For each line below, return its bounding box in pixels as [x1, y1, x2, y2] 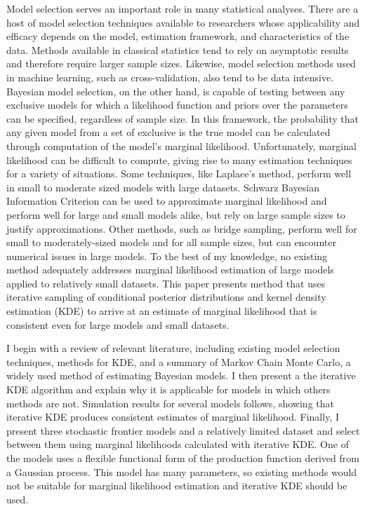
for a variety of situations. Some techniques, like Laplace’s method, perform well [6, 166, 352, 181]
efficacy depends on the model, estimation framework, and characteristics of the [6, 29, 350, 43]
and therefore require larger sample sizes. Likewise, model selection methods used [6, 56, 356, 71]
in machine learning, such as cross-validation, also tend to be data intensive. [6, 69, 334, 84]
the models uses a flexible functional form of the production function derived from [6, 451, 359, 465]
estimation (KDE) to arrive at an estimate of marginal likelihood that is [6, 304, 317, 318]
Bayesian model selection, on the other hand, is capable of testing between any [6, 83, 345, 98]
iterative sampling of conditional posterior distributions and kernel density [6, 290, 326, 304]
